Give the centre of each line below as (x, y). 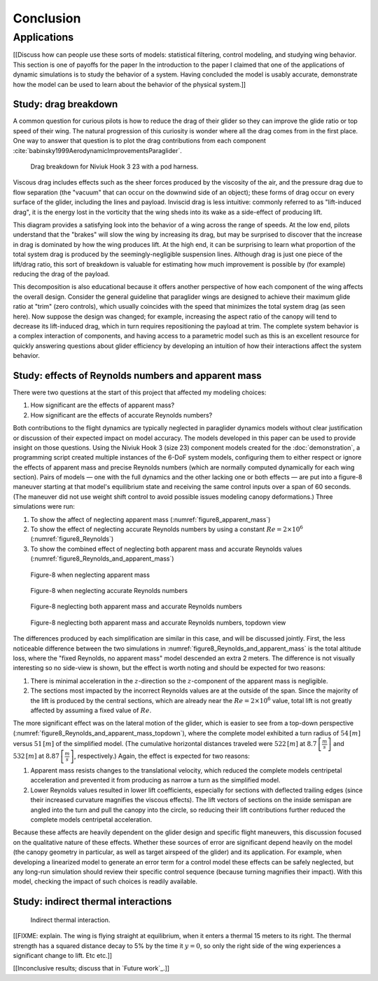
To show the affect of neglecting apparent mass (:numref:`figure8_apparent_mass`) (150, 519)
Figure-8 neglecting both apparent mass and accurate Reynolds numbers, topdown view (158, 622)
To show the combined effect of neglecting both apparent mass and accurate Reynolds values (166, 549)
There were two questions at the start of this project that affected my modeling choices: (140, 392)
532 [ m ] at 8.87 (36, 756)
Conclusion (47, 18)
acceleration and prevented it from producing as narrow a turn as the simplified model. (155, 780)
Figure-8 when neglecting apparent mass (90, 575)
